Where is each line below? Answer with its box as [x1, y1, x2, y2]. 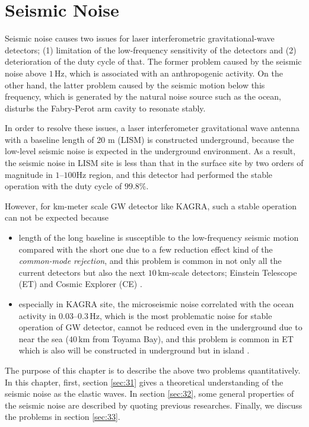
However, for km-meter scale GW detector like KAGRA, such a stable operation [5, 199, 297, 212]
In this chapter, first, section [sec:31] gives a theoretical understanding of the [5, 375, 283, 388]
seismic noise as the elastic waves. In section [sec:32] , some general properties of [5, 387, 294, 400]
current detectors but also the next [18, 266, 146, 278]
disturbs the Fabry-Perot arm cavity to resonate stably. [5, 101, 206, 114]
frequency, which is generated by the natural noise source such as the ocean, [5, 90, 282, 103]
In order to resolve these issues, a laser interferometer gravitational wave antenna [5, 122, 300, 134]
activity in [18, 309, 56, 321]
